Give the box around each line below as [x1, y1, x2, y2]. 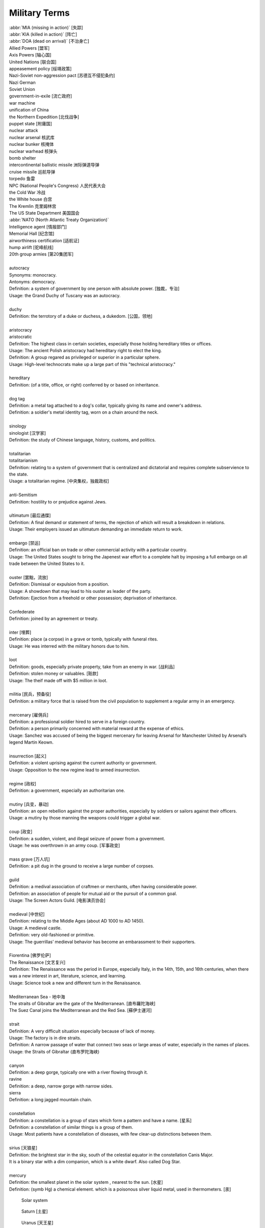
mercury [9, 1172, 26, 1178]
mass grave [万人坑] [9, 856, 50, 862]
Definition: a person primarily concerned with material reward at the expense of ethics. [9, 726, 185, 731]
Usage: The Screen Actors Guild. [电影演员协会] [9, 897, 106, 903]
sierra [9, 1090, 21, 1096]
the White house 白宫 [9, 196, 53, 202]
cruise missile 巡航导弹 [9, 168, 55, 174]
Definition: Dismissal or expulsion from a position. [9, 581, 109, 587]
